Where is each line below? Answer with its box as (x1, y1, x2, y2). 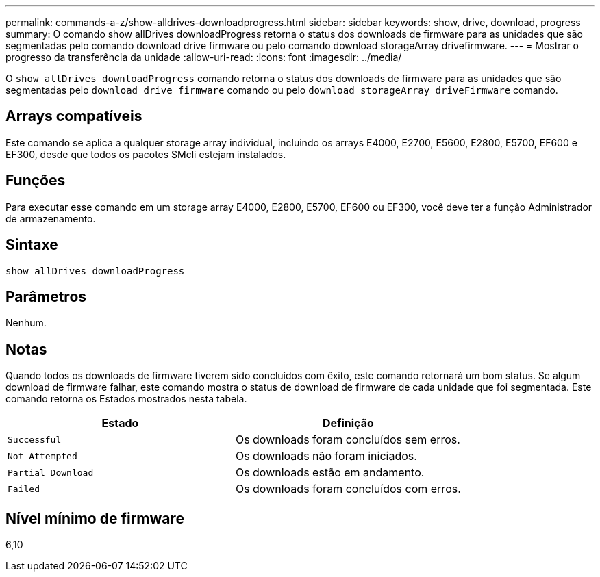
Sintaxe (5, 236, 58, 254)
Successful (8, 434, 62, 445)
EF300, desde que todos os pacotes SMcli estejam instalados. (5, 148, 286, 160)
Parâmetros (5, 287, 87, 305)
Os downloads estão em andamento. (235, 465, 425, 480)
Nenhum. (5, 317, 47, 329)
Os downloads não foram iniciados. (235, 449, 417, 463)
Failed (8, 483, 40, 494)
